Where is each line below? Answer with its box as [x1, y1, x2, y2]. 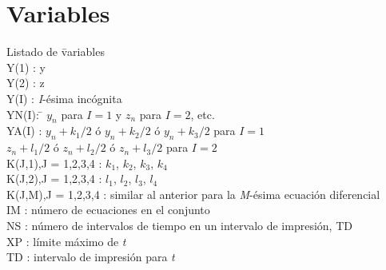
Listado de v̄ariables [6, 43, 105, 60]
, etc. [190, 105, 215, 122]
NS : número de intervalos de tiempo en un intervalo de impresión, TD [6, 217, 352, 234]
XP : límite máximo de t [6, 232, 126, 249]
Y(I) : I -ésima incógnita [6, 89, 122, 106]
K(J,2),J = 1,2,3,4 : [6, 170, 102, 187]
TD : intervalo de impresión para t [6, 248, 175, 265]
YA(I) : [6, 122, 42, 139]
